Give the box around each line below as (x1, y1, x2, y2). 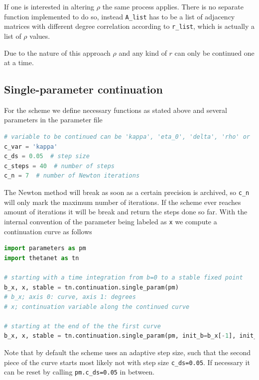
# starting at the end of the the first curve (4, 322, 161, 330)
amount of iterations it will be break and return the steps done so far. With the (4, 206, 248, 217)
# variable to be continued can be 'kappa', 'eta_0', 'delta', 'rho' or (4, 133, 250, 141)
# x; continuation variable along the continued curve (4, 303, 190, 310)
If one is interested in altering (4, 1, 95, 11)
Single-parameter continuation (4, 82, 163, 97)
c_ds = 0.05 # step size (4, 153, 90, 160)
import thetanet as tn (4, 254, 79, 262)
